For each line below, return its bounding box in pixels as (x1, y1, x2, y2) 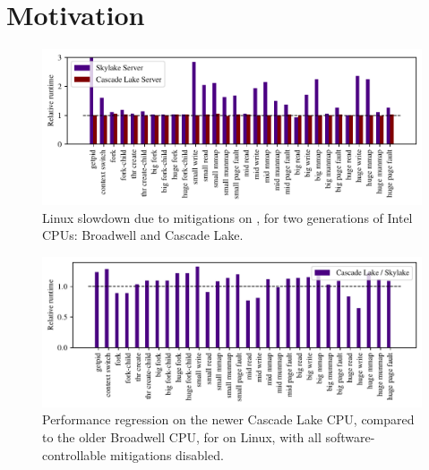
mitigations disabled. (109, 445, 224, 464)
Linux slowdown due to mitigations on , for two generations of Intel (42, 208, 413, 226)
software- (325, 428, 375, 447)
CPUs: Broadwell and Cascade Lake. (42, 226, 244, 244)
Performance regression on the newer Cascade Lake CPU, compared (42, 410, 415, 429)
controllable (42, 445, 107, 464)
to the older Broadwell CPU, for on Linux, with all (42, 428, 322, 447)
